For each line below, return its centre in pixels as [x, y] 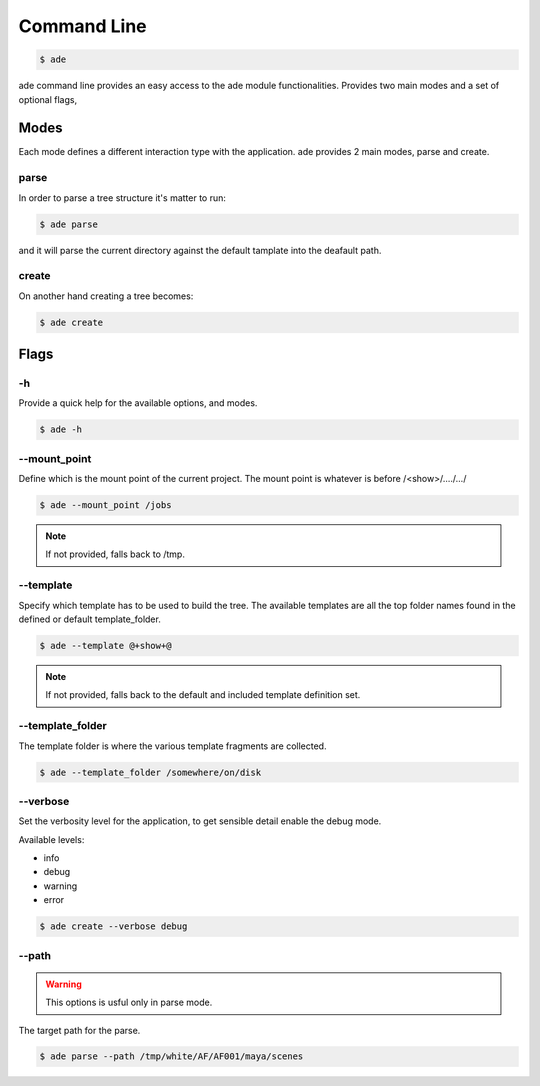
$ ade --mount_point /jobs [105, 505]
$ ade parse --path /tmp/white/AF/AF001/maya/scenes [171, 1056]
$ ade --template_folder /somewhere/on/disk [150, 772]
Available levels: [51, 839]
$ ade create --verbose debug [113, 926]
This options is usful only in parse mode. [129, 1002]
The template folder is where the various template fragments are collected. [172, 746]
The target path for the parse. [79, 1030]
